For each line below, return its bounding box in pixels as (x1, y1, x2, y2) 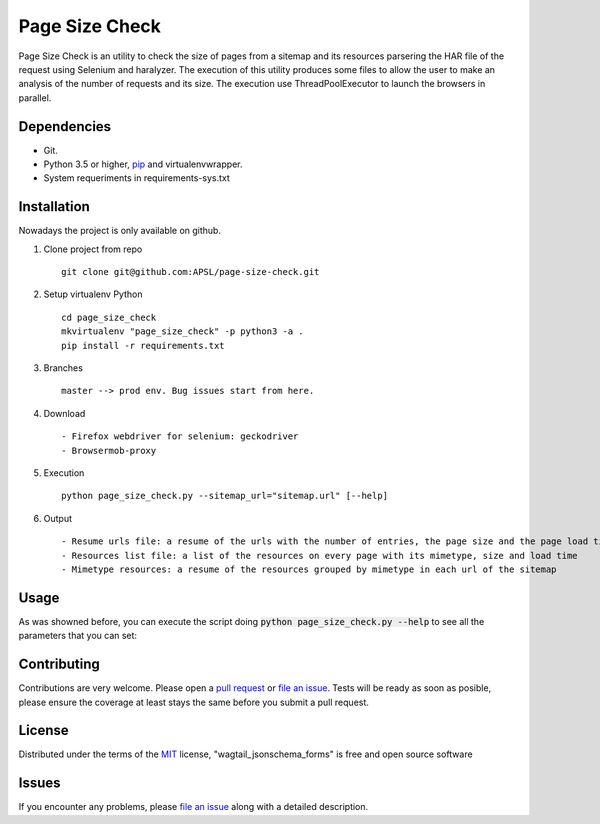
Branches (43, 362, 84, 374)
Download (43, 407, 86, 419)
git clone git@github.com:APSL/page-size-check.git (61, 266, 320, 278)
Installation (18, 198, 90, 215)
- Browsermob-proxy (61, 445, 157, 456)
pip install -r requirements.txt (61, 340, 225, 351)
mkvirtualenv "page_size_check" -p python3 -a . (61, 326, 304, 337)
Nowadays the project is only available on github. (18, 225, 222, 237)
